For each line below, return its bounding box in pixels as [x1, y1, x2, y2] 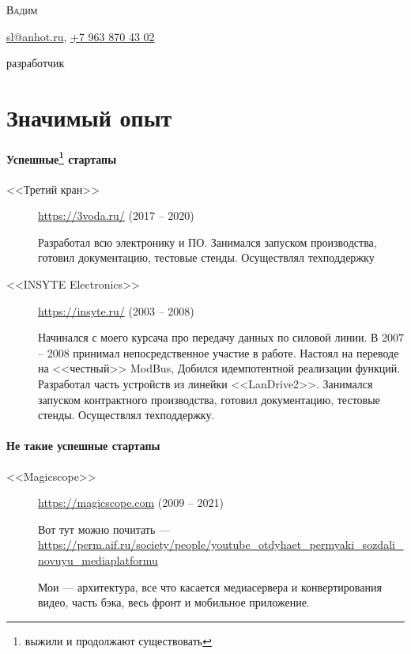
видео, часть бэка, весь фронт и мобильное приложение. [38, 594, 310, 611]
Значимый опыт [6, 100, 172, 133]
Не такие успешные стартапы [6, 437, 160, 454]
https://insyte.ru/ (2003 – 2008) [38, 302, 194, 319]
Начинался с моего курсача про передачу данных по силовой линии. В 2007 [38, 329, 404, 346]
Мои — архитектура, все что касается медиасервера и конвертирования [38, 578, 382, 595]
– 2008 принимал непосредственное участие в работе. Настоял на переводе [38, 344, 399, 361]
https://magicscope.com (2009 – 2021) [38, 494, 224, 511]
